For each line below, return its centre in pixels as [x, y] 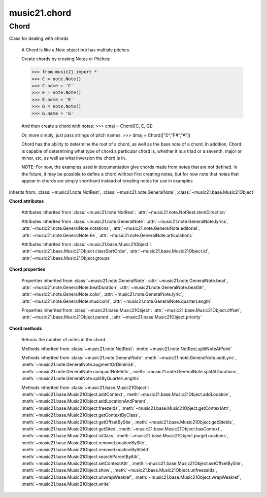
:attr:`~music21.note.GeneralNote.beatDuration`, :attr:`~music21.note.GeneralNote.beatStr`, [114, 287]
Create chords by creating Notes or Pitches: [66, 59]
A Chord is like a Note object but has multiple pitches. [76, 50]
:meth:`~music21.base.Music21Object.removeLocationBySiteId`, [86, 450]
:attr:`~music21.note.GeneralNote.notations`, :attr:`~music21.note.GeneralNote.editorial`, [111, 228]
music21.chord [40, 13]
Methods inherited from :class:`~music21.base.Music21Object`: [85, 388]
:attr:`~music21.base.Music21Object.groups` [66, 258]
